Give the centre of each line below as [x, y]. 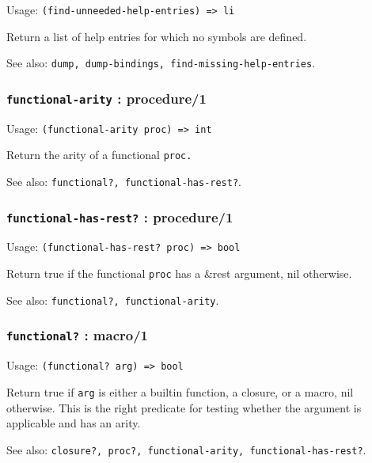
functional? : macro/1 [78, 335]
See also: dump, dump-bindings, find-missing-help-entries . [161, 63]
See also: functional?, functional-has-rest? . [124, 181]
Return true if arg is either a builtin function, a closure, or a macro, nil [180, 391]
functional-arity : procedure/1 [106, 98]
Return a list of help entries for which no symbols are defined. [157, 36]
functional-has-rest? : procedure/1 [120, 216]
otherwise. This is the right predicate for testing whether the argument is [184, 407]
